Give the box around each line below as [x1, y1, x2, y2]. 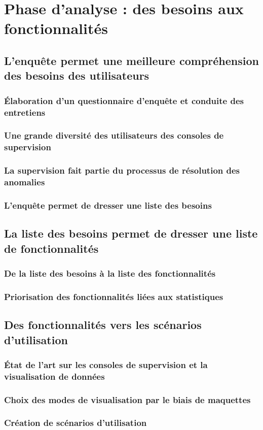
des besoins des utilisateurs [4, 68, 149, 83]
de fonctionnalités [4, 240, 99, 256]
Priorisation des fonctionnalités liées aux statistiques [4, 290, 223, 303]
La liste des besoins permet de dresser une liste [4, 225, 258, 241]
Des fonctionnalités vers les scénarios [4, 317, 202, 333]
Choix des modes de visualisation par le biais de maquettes [4, 393, 251, 406]
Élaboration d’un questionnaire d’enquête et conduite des [4, 94, 244, 107]
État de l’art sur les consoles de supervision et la [4, 358, 208, 371]
